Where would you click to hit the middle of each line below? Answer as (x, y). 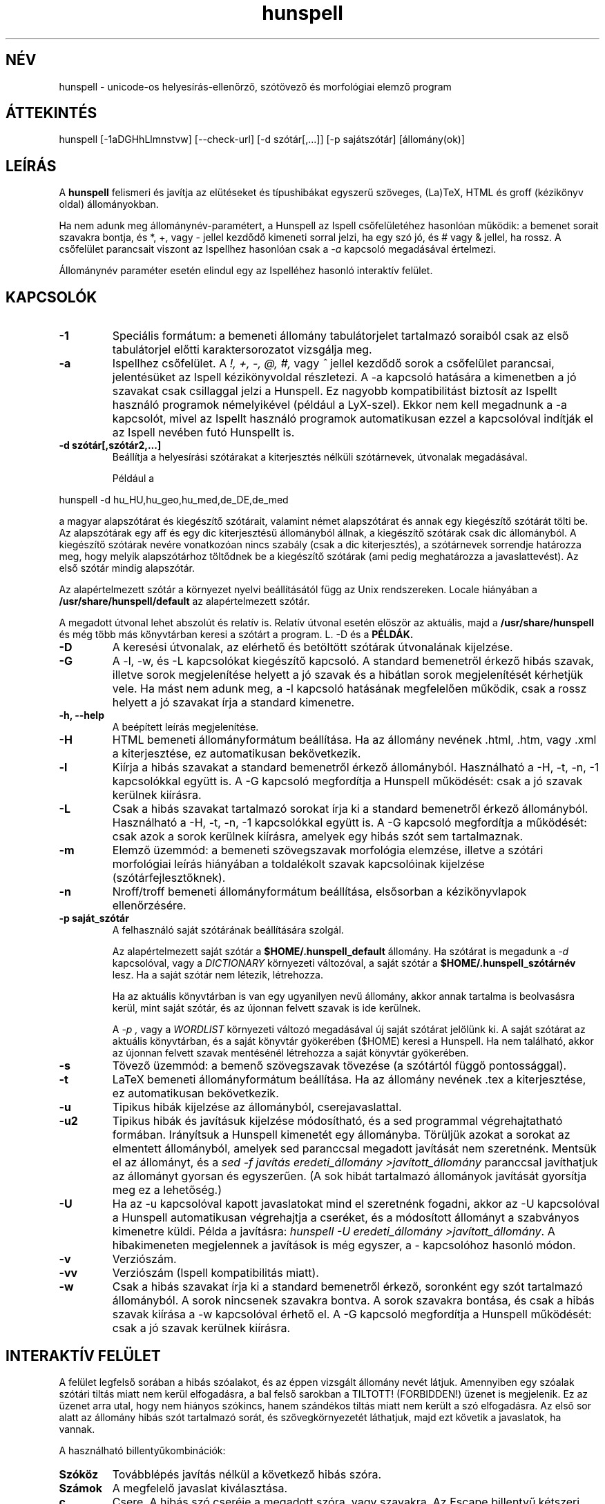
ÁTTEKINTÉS (51, 113)
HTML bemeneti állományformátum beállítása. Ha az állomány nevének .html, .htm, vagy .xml (354, 740)
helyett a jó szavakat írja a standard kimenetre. (233, 703)
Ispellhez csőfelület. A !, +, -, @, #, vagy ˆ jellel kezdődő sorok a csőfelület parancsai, (333, 364)
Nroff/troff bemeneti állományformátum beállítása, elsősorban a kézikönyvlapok (319, 892)
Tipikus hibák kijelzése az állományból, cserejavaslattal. (257, 1107)
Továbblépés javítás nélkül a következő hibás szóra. (247, 1474)
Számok (81, 1488)
